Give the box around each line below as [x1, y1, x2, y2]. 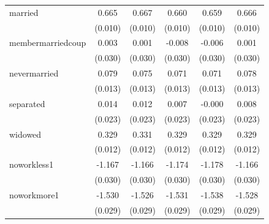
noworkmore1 [9, 188, 59, 201]
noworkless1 [9, 158, 54, 171]
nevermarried [9, 67, 59, 80]
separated [9, 97, 45, 110]
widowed [9, 127, 42, 140]
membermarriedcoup [9, 36, 86, 49]
